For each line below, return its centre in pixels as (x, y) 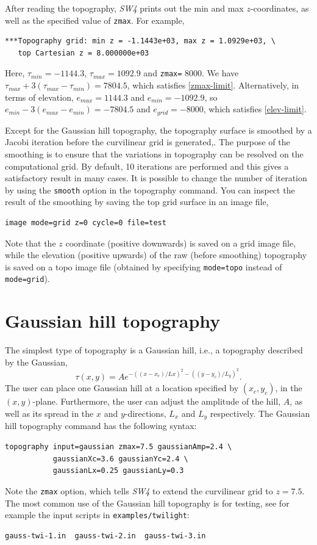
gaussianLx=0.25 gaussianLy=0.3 (118, 471)
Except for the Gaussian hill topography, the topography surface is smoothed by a (158, 130)
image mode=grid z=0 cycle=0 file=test (86, 222)
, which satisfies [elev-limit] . (255, 109)
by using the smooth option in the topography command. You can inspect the (150, 189)
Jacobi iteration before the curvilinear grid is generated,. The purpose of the (148, 142)
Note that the (30, 243)
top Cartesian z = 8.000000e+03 (84, 53)
